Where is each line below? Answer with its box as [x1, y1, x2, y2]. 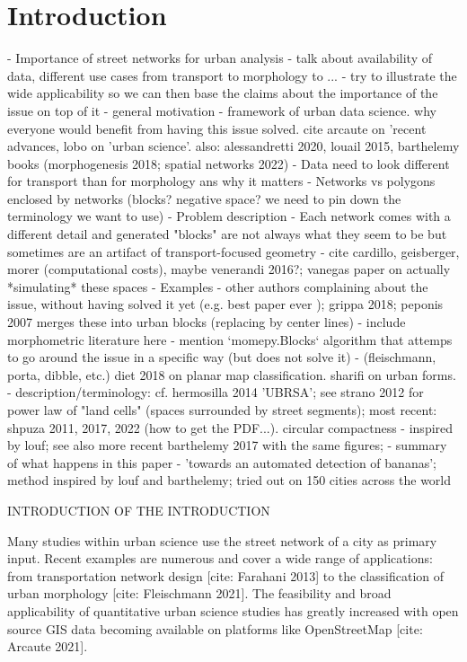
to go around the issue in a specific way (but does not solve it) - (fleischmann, [7, 348, 436, 366]
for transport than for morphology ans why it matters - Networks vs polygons [7, 172, 436, 190]
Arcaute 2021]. [7, 637, 88, 656]
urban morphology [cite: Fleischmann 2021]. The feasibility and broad [7, 584, 392, 603]
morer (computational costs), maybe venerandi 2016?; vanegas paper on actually [7, 260, 451, 278]
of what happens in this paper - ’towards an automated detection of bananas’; [7, 453, 436, 472]
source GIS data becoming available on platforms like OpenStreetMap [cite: [7, 619, 423, 638]
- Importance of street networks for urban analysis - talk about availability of [7, 49, 433, 67]
